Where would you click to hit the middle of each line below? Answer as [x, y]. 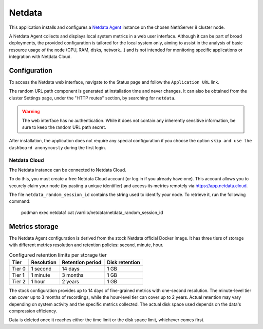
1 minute [41, 275]
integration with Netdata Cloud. [40, 57]
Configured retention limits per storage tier [58, 255]
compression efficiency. [33, 311]
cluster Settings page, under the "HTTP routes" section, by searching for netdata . [92, 98]
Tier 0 [19, 269]
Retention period [82, 262]
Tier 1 [18, 275]
